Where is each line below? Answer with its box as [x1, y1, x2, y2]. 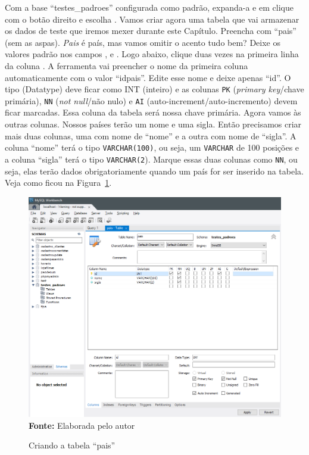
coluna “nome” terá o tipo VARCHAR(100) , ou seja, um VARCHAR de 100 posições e [5, 141, 299, 154]
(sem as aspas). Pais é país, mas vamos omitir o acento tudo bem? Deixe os [5, 36, 280, 48]
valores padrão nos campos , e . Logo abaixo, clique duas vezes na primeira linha [5, 48, 299, 60]
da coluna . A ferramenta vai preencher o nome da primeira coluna [5, 59, 248, 71]
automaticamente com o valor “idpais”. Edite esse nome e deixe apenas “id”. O [5, 71, 291, 83]
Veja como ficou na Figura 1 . [5, 176, 112, 189]
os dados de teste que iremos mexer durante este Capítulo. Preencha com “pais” [5, 24, 296, 37]
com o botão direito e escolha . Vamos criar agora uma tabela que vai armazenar [5, 13, 299, 25]
